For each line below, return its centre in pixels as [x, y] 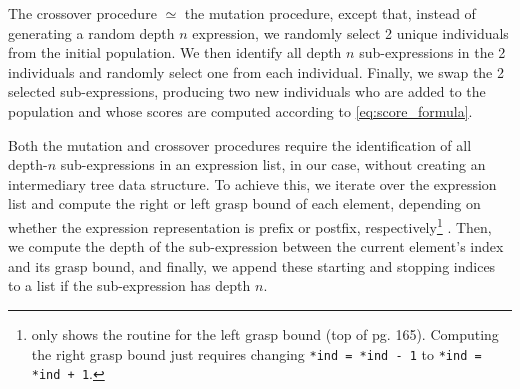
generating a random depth [91, 32]
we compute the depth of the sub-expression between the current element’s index [256, 246]
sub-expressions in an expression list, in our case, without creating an [273, 164]
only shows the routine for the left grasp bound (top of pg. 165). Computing [265, 333]
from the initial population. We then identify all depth [175, 52]
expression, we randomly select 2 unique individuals [350, 32]
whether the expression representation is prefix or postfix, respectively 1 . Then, [250, 225]
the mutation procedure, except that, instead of [330, 13]
